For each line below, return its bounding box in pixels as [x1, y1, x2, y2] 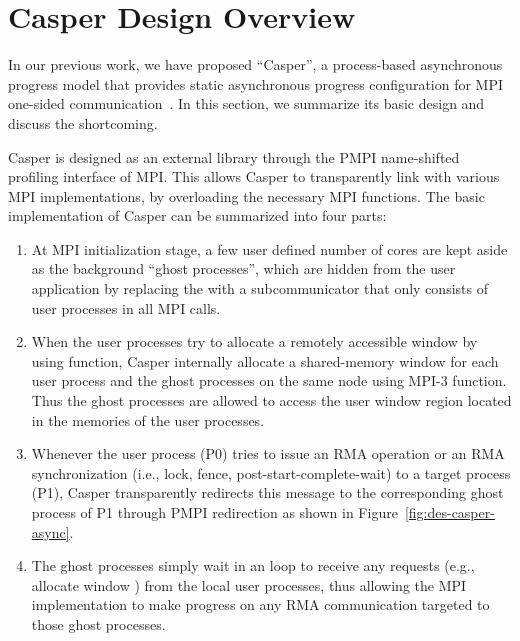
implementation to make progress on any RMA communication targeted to [31, 594, 490, 615]
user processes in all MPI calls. [31, 297, 221, 318]
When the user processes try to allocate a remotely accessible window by [31, 331, 478, 352]
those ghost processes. [31, 613, 166, 634]
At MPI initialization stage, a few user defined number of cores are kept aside [31, 238, 508, 259]
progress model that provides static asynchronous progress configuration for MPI [8, 73, 504, 94]
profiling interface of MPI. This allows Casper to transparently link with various [8, 166, 500, 187]
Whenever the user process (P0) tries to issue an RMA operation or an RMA [31, 443, 505, 464]
